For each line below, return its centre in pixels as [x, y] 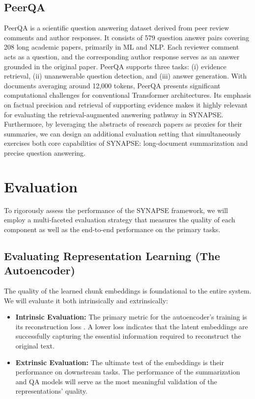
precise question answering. [45, 152]
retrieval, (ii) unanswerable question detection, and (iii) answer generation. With [125, 76]
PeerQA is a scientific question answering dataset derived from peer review [117, 28]
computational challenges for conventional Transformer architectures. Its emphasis [128, 95]
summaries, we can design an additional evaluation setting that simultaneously [122, 133]
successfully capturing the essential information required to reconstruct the [128, 336]
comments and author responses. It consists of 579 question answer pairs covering [127, 37]
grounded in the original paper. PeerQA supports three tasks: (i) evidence [115, 66]
